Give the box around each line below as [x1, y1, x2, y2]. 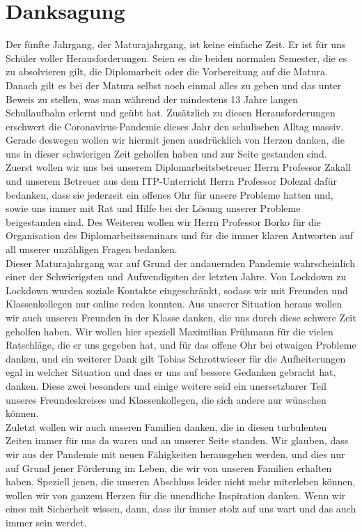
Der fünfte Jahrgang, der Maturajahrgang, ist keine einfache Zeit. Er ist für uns [6, 37, 346, 52]
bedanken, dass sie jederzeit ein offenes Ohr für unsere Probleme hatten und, [6, 187, 333, 202]
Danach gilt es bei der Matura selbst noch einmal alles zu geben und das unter [6, 77, 342, 92]
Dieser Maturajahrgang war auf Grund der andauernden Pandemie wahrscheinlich [6, 255, 355, 270]
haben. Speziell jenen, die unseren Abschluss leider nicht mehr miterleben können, [6, 474, 356, 489]
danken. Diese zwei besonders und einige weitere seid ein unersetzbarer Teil [6, 378, 326, 393]
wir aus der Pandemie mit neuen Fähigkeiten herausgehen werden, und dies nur [6, 446, 345, 461]
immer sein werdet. [6, 515, 87, 529]
